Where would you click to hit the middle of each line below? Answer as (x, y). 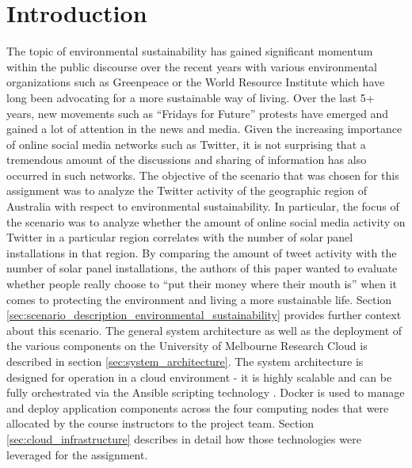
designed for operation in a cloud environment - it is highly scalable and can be (199, 377)
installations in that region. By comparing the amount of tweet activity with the (202, 252)
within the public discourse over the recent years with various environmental (192, 66)
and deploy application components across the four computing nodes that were (198, 407)
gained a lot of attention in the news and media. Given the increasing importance (204, 129)
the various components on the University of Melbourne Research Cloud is (187, 346)
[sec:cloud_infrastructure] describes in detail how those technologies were (184, 438)
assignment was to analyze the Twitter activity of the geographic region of (187, 190)
